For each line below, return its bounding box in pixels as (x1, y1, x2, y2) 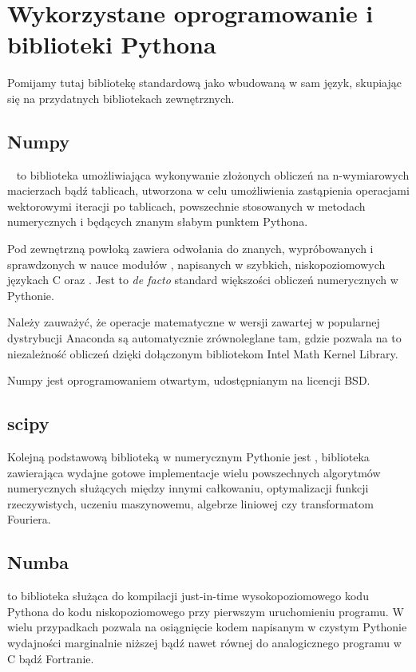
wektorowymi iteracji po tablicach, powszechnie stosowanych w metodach (7, 197, 366, 214)
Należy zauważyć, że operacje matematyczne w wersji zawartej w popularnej (7, 314, 380, 330)
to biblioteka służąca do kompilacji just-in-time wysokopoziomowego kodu (7, 587, 369, 604)
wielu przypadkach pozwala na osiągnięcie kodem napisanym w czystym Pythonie (7, 619, 407, 635)
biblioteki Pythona (7, 28, 216, 61)
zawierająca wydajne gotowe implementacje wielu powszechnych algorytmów (7, 464, 381, 480)
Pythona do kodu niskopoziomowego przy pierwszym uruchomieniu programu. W (7, 603, 404, 619)
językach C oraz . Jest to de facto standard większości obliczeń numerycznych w (7, 271, 398, 288)
